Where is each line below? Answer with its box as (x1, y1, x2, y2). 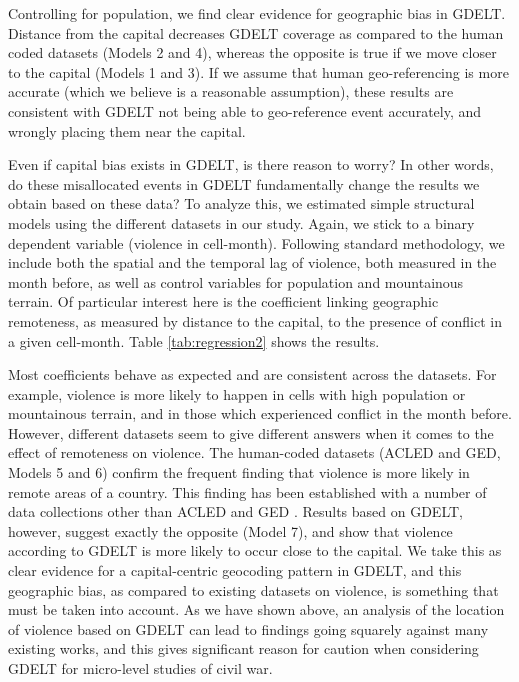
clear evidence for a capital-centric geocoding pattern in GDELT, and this (8, 560, 462, 581)
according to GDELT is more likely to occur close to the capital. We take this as (8, 540, 502, 561)
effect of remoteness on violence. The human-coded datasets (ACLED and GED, (8, 442, 501, 463)
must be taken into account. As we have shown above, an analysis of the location (8, 599, 505, 620)
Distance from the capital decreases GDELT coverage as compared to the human (8, 22, 504, 43)
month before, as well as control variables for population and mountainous (8, 271, 464, 292)
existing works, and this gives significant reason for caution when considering (8, 638, 479, 659)
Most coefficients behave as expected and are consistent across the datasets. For (8, 364, 497, 385)
